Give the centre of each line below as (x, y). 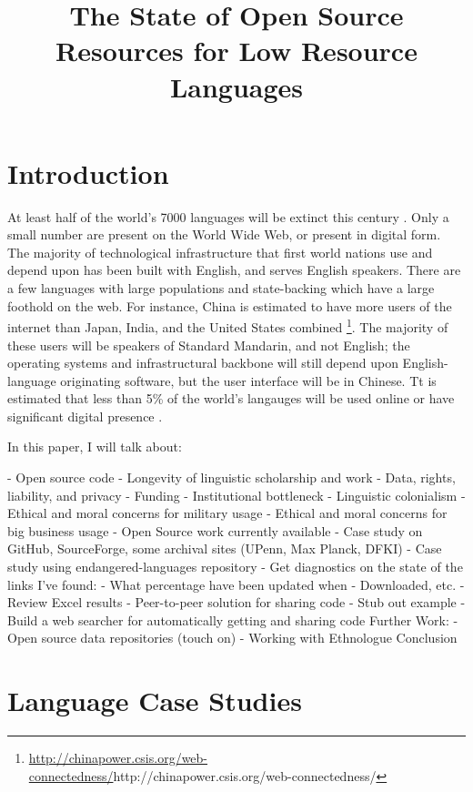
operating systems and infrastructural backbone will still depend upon (203, 363)
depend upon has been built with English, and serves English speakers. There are (234, 270)
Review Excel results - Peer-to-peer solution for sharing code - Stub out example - (236, 602)
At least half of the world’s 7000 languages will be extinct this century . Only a (228, 216)
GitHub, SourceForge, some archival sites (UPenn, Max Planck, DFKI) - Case (225, 548)
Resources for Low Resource (236, 51)
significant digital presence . (85, 416)
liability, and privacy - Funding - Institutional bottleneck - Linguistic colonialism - (236, 495)
